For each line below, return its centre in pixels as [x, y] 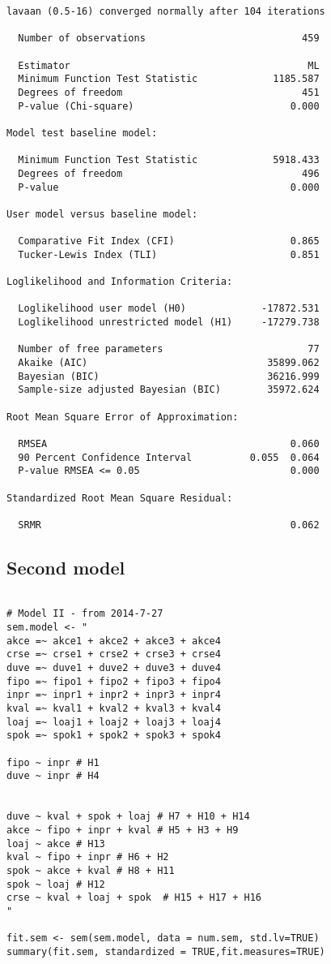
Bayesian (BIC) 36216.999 [169, 376]
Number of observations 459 [169, 39]
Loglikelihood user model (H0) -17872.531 [169, 309]
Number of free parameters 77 [169, 349]
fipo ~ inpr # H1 [53, 762]
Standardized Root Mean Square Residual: [120, 498]
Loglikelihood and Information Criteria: [120, 282]
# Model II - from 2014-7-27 [85, 614]
